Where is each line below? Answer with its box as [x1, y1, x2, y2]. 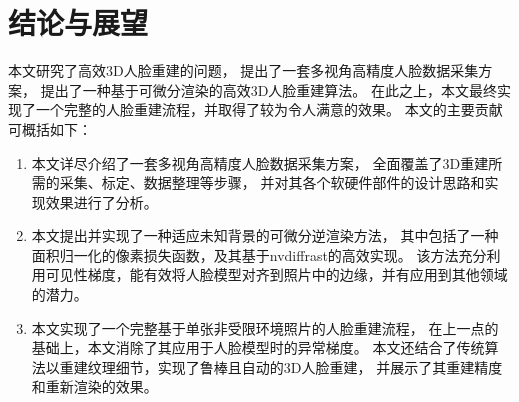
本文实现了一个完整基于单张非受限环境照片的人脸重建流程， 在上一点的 [31, 317, 499, 338]
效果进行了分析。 [45, 191, 158, 212]
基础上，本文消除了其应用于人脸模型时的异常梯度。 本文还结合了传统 [31, 337, 485, 358]
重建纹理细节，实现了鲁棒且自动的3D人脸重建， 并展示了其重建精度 [59, 356, 503, 377]
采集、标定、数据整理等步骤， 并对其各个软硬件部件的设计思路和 [59, 172, 485, 193]
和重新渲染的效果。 [31, 376, 158, 397]
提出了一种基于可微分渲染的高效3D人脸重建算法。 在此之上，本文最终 [40, 79, 498, 100]
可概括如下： [8, 118, 92, 139]
